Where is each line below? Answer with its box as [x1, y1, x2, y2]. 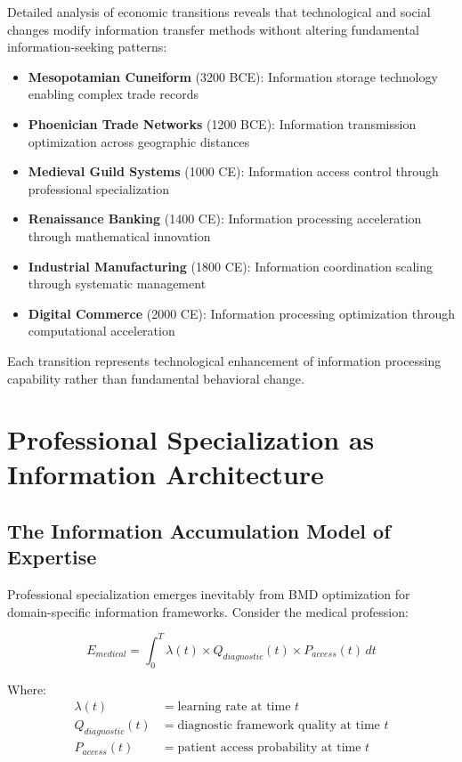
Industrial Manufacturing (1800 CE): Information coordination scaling [28, 256, 433, 275]
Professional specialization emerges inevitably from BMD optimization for [7, 585, 410, 604]
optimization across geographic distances [28, 132, 250, 150]
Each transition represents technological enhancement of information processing [7, 351, 442, 369]
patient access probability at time [177, 742, 361, 755]
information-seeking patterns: [7, 37, 167, 56]
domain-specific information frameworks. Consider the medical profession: [7, 602, 409, 620]
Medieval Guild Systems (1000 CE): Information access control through [28, 162, 439, 181]
